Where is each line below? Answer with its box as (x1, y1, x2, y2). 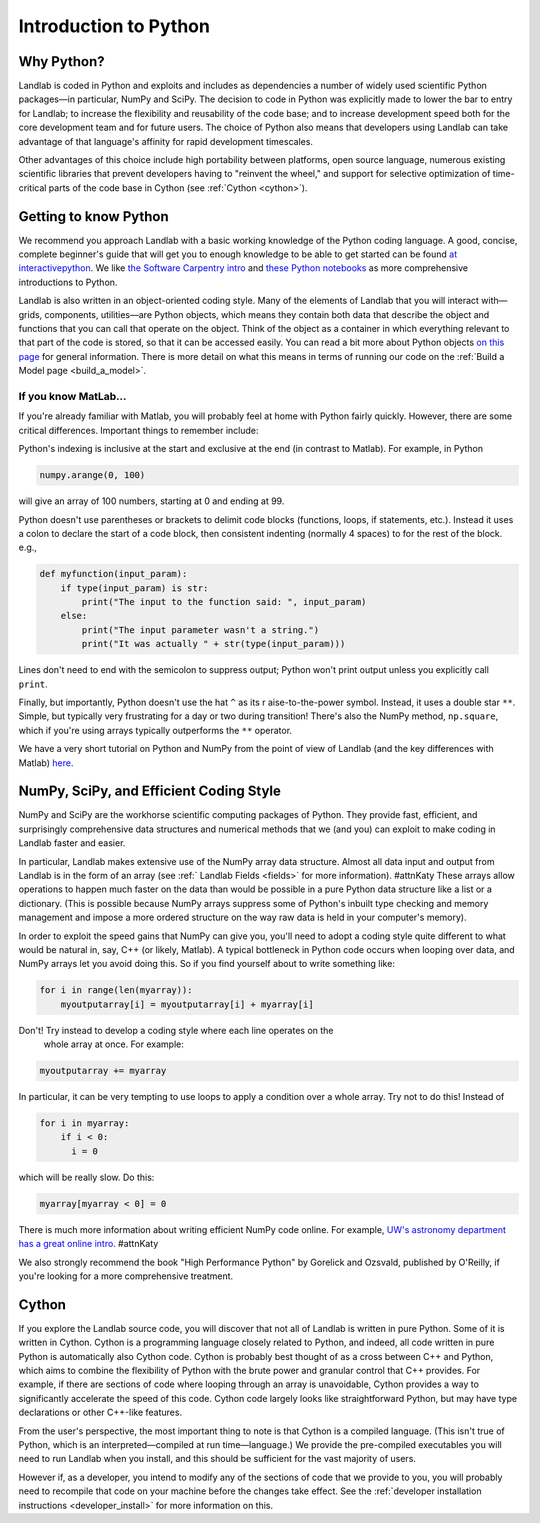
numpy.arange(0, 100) (39, 470, 146, 481)
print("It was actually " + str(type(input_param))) (81, 638, 346, 650)
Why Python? (18, 53, 105, 70)
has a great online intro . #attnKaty (18, 1238, 159, 1250)
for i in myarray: (39, 1118, 130, 1129)
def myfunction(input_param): (39, 568, 188, 580)
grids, (18, 308, 43, 320)
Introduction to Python (18, 15, 210, 37)
